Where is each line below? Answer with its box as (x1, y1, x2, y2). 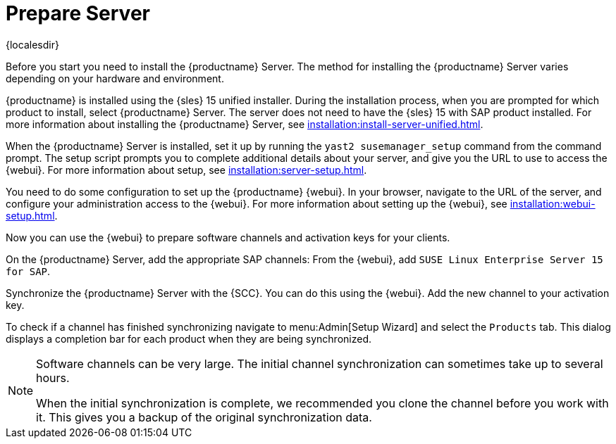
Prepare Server (6, 1, 150, 25)
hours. (36, 370, 70, 385)
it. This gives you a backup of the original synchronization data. (36, 410, 372, 424)
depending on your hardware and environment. (6, 72, 224, 84)
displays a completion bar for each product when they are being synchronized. (6, 332, 371, 345)
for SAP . (6, 265, 51, 277)
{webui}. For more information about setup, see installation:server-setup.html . (6, 163, 367, 176)
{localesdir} (6, 38, 59, 51)
